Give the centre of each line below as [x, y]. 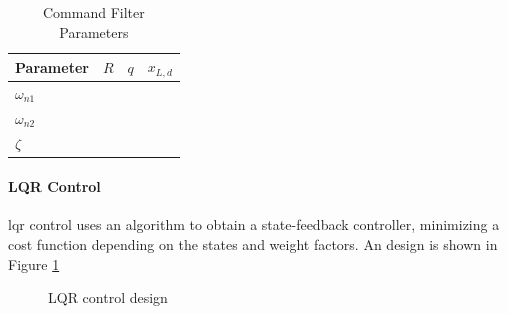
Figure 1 [34, 263]
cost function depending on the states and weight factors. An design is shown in [253, 244]
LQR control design [108, 297]
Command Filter [94, 12]
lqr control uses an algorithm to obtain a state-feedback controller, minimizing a [254, 224]
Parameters [94, 31]
